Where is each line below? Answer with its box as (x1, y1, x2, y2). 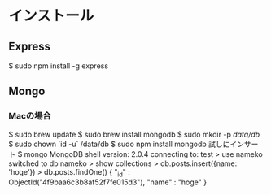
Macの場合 (8, 110, 51, 122)
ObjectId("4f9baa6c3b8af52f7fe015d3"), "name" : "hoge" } (8, 177, 208, 187)
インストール (8, 6, 94, 25)
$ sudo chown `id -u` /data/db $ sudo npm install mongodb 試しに (8, 139, 230, 149)
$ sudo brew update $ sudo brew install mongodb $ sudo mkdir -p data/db (8, 129, 260, 139)
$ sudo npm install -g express (8, 61, 108, 71)
